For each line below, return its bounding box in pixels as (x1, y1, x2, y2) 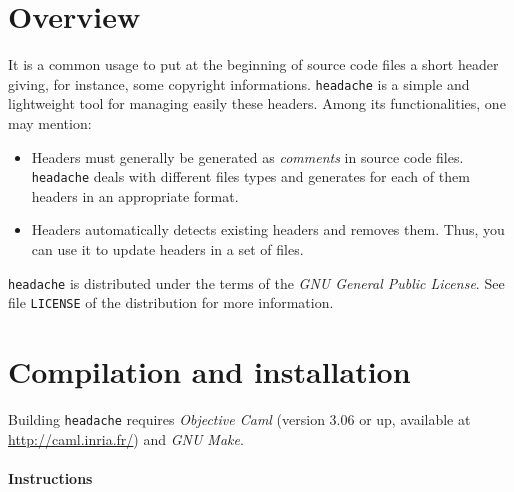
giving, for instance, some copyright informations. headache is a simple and (8, 73, 470, 94)
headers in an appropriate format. (31, 185, 239, 206)
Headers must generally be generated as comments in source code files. (31, 146, 464, 167)
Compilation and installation (8, 351, 411, 392)
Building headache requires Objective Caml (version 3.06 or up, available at (8, 409, 471, 430)
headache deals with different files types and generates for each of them (31, 166, 470, 187)
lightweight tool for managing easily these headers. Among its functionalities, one (8, 93, 506, 114)
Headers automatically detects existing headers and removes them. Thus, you (31, 219, 505, 240)
